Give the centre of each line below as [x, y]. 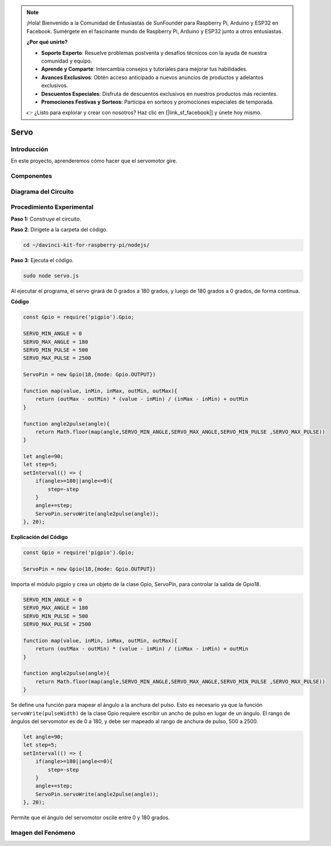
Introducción [30, 149]
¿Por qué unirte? [47, 42]
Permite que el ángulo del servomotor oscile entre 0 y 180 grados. [90, 818]
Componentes [32, 176]
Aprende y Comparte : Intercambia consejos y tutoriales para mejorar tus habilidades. [144, 69]
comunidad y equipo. [67, 61]
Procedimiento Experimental [52, 207]
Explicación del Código [39, 537]
